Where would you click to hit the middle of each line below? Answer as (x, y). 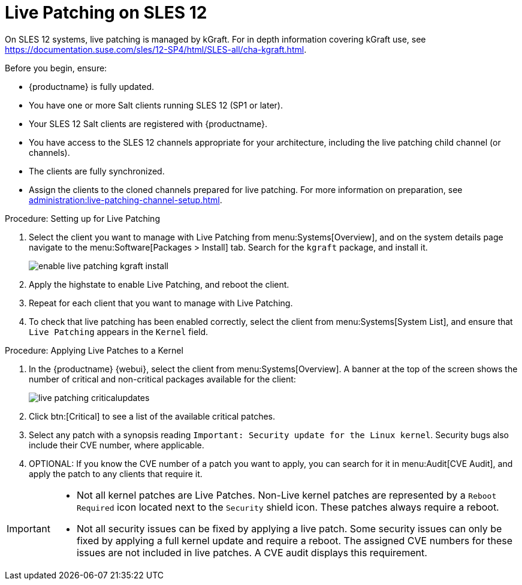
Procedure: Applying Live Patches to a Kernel (94, 350)
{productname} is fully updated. (92, 86)
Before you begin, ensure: (56, 68)
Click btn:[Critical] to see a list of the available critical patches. (152, 416)
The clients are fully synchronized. (97, 171)
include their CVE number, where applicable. (117, 445)
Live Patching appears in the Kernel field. (119, 331)
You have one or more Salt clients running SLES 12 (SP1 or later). (156, 105)
